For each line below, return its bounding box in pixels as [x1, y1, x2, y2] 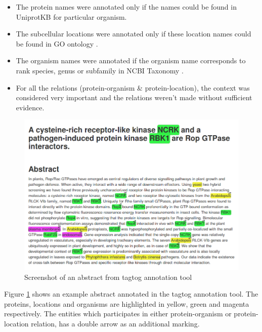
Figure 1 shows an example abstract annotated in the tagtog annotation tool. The [4, 288, 258, 299]
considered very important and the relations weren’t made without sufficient [16, 92, 252, 103]
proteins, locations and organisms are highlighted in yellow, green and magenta [4, 298, 249, 309]
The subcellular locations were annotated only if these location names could [16, 28, 251, 39]
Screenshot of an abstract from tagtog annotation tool [24, 271, 192, 282]
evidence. [16, 102, 45, 112]
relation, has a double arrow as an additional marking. [31, 318, 200, 328]
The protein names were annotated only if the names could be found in [16, 2, 237, 12]
